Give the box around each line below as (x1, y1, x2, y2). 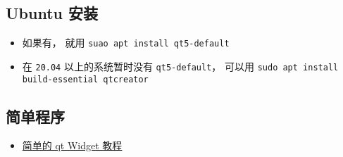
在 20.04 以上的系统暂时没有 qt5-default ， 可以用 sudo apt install (22, 58, 339, 73)
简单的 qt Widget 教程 (22, 138, 123, 153)
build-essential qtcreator (22, 74, 149, 84)
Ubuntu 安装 (6, 2, 99, 24)
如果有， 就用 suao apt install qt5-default (22, 35, 230, 50)
